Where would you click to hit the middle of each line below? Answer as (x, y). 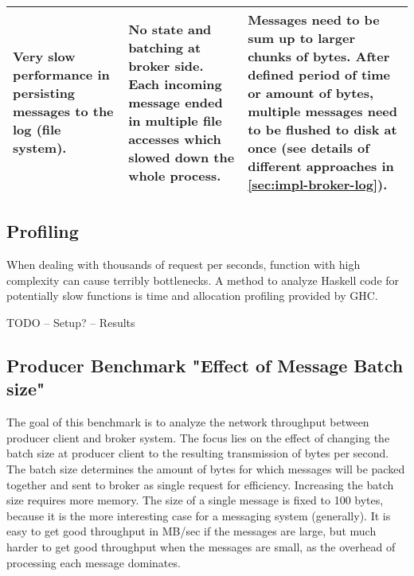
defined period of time (319, 74)
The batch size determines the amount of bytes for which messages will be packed (206, 468)
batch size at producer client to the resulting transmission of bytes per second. (198, 453)
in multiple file (175, 120)
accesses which (175, 138)
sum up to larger (302, 38)
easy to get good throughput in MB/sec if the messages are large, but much (191, 531)
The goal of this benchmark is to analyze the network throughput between (188, 422)
